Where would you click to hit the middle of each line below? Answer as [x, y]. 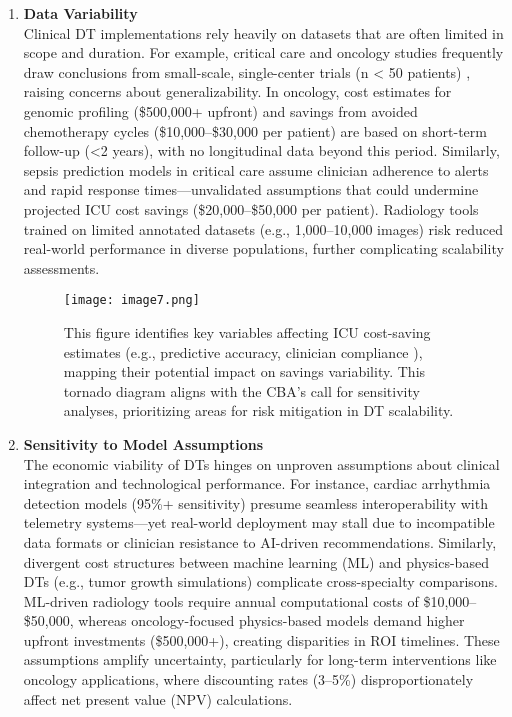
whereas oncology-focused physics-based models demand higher [271, 620]
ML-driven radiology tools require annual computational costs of [221, 600]
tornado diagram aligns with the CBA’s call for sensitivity [241, 390]
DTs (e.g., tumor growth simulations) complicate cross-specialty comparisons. [261, 581]
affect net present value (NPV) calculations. [158, 698]
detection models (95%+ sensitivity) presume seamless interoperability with [255, 502]
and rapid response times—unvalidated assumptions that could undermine [251, 189]
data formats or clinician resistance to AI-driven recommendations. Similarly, [260, 541]
